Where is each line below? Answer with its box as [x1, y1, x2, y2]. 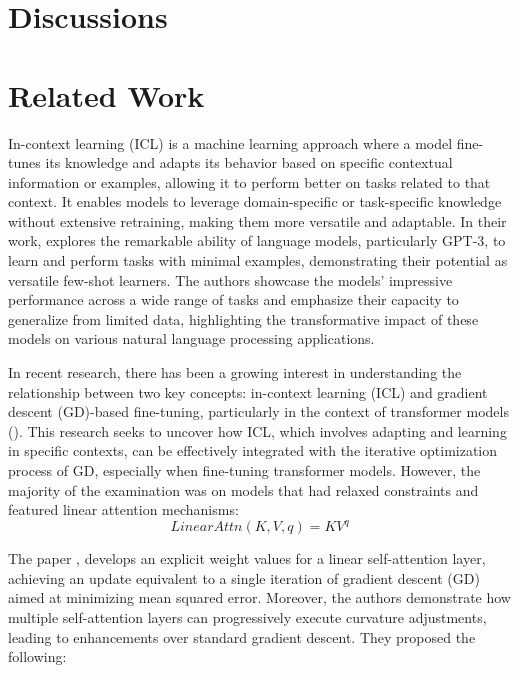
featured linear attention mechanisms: [8, 499, 239, 520]
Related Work [8, 74, 205, 115]
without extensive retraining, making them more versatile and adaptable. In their [8, 210, 507, 231]
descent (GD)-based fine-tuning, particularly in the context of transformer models [8, 401, 509, 422]
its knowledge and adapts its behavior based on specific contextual [45, 152, 453, 173]
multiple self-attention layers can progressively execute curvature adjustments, [8, 607, 487, 628]
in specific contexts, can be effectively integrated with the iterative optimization [8, 440, 498, 461]
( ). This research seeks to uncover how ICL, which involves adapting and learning [8, 420, 507, 441]
